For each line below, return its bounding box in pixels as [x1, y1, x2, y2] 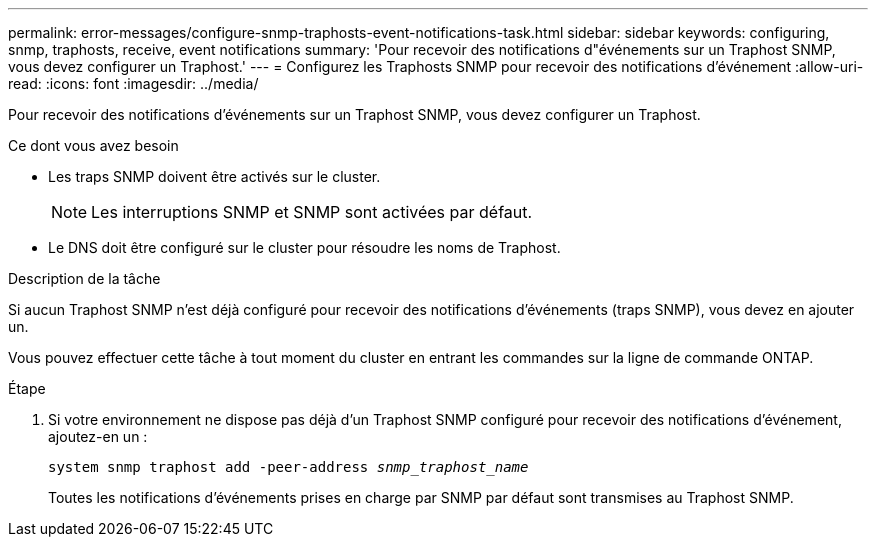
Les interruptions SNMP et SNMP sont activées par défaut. [91, 202, 533, 222]
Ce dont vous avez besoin [8, 137, 179, 154]
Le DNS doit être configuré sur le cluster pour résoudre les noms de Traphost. [48, 239, 561, 256]
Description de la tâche [8, 270, 161, 287]
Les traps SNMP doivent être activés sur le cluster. [48, 168, 381, 185]
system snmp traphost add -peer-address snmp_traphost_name [48, 459, 529, 475]
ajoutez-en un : [48, 428, 148, 445]
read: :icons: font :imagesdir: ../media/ [8, 75, 259, 92]
